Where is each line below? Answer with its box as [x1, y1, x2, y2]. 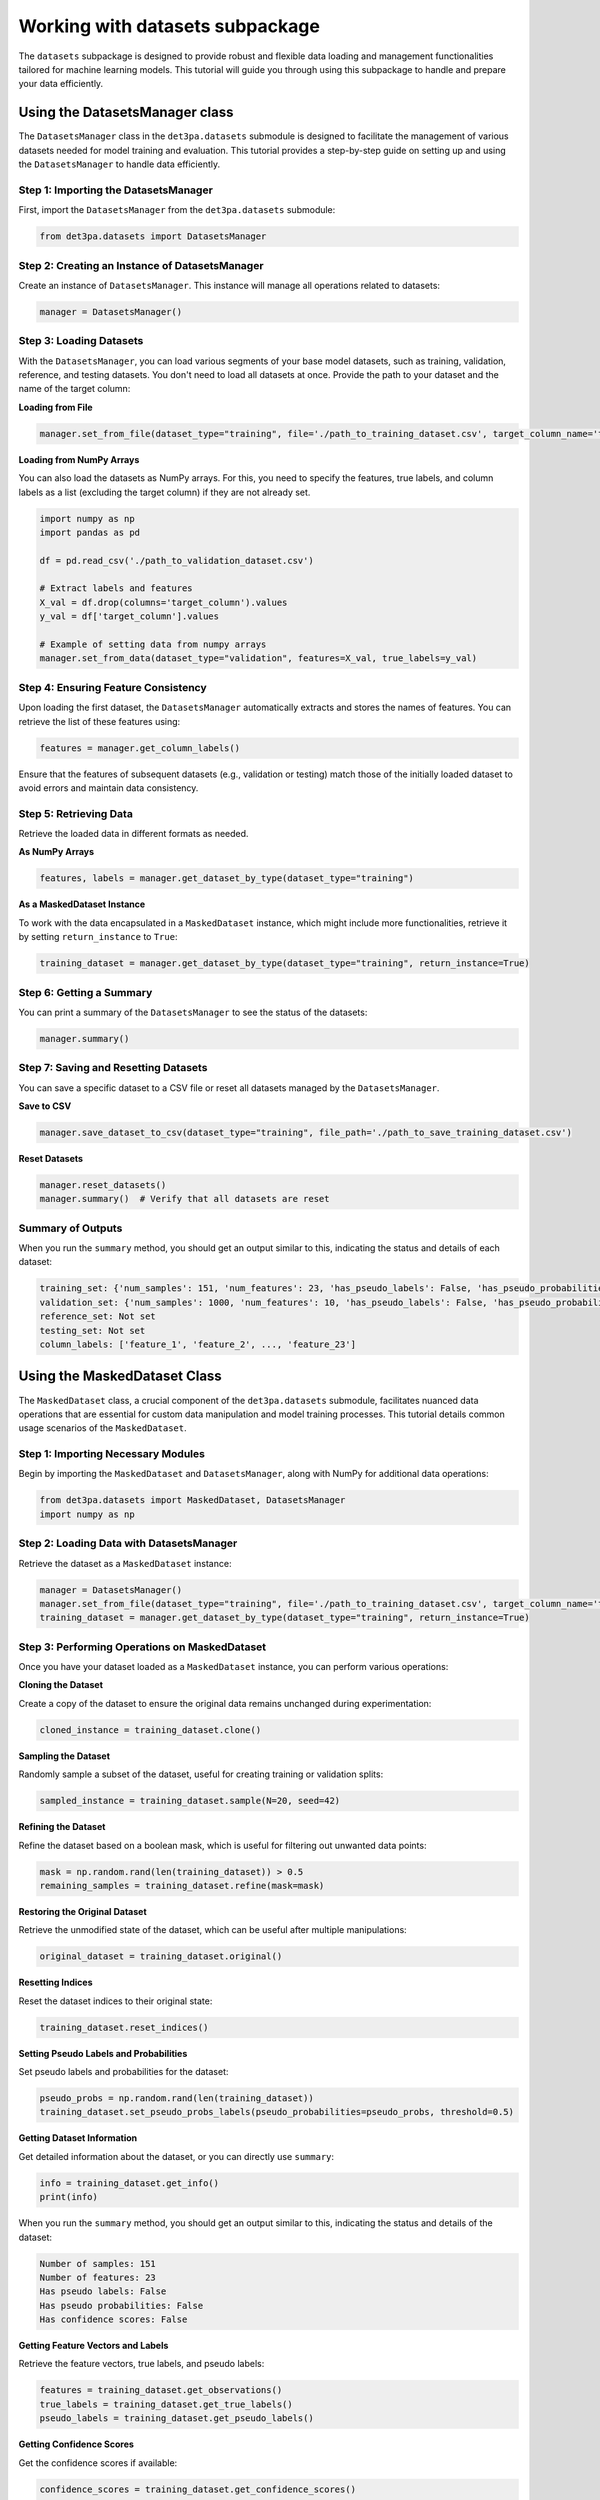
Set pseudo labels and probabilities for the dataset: [18, 2066, 229, 2078]
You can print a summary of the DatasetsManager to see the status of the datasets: [18, 1006, 368, 1018]
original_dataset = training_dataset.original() [39, 1951, 283, 1962]
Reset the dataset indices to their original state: [18, 1995, 213, 2007]
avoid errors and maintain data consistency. [18, 781, 199, 794]
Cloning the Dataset [18, 1679, 104, 1691]
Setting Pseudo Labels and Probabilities [18, 2047, 188, 2059]
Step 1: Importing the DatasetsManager [18, 183, 214, 197]
